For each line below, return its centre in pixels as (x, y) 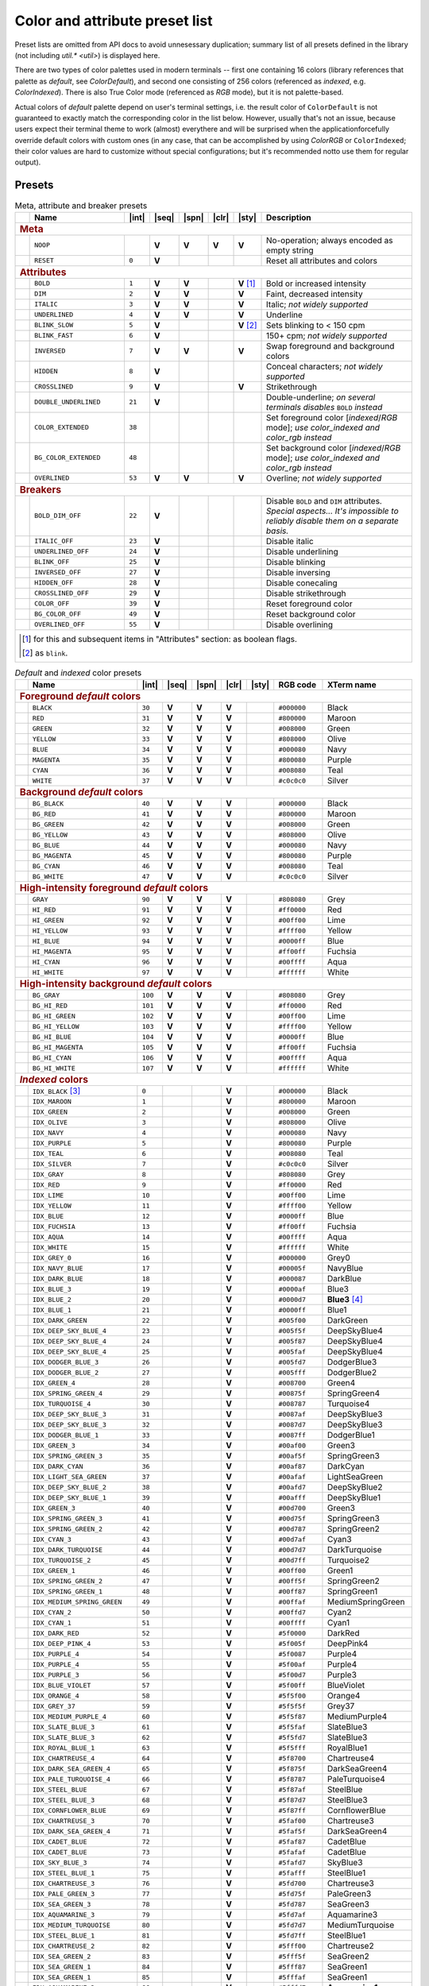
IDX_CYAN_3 (52, 1539)
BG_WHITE (48, 877)
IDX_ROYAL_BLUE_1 (64, 1748)
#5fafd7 (292, 1862)
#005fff (292, 1372)
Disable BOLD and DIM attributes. (325, 500)
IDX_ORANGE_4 (56, 1696)
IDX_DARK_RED (56, 1633)
